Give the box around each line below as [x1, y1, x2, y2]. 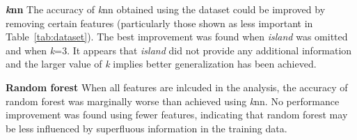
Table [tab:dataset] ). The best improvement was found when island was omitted [6, 29, 348, 44]
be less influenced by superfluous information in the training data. [6, 120, 287, 135]
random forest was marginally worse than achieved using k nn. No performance [6, 93, 340, 108]
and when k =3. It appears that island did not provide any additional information [6, 42, 352, 57]
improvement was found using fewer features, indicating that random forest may [6, 107, 348, 122]
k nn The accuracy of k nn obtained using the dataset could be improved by [6, 2, 326, 16]
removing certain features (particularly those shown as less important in [6, 15, 313, 30]
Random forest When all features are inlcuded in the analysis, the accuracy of [6, 79, 348, 94]
